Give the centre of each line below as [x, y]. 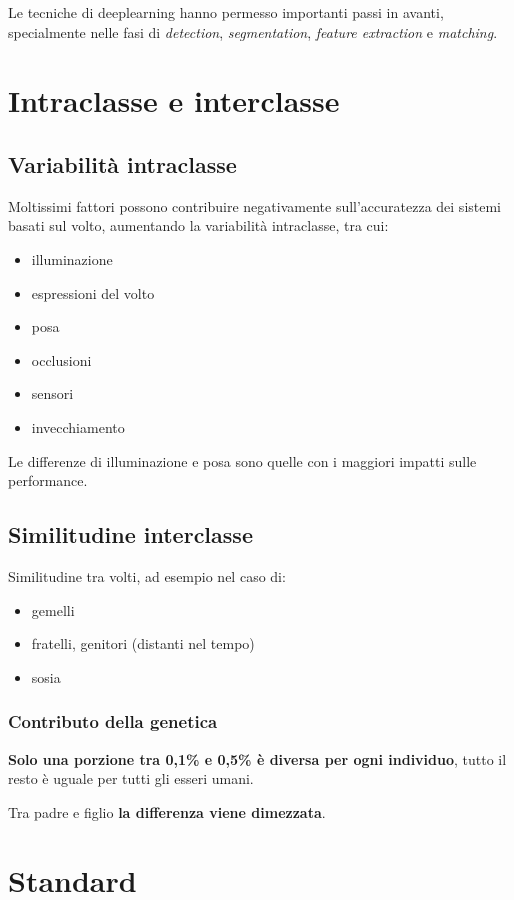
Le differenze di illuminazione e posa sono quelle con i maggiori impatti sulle [242, 460]
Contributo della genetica [113, 721]
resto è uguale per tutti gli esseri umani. [131, 778]
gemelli [53, 609]
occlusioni [61, 359]
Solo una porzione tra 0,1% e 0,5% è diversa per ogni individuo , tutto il [257, 758]
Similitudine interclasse [130, 534]
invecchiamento [78, 426]
